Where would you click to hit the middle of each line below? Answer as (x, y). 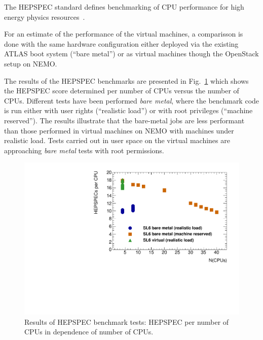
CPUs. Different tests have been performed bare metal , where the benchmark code (132, 100)
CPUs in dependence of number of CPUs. (89, 332)
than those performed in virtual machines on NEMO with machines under (119, 130)
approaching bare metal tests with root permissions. (84, 150)
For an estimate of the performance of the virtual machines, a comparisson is (124, 34)
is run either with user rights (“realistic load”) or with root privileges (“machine (128, 110)
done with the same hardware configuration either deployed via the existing (121, 43)
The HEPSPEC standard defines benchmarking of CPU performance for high (124, 7)
